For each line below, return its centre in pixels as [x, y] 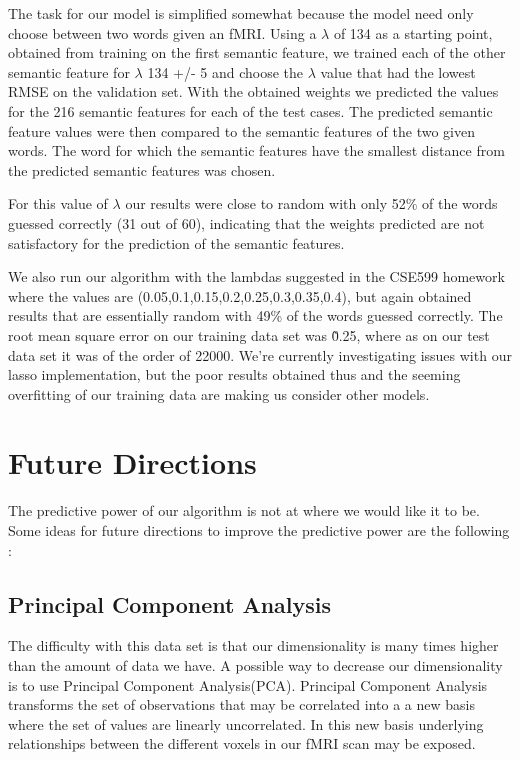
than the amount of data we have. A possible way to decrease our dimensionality [255, 664]
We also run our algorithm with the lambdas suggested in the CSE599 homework [256, 276]
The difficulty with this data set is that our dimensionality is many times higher [253, 645]
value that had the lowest [398, 71]
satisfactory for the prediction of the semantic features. [176, 242]
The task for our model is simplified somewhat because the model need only [241, 13]
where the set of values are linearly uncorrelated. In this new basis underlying [246, 723]
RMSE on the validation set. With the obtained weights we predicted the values [253, 91]
